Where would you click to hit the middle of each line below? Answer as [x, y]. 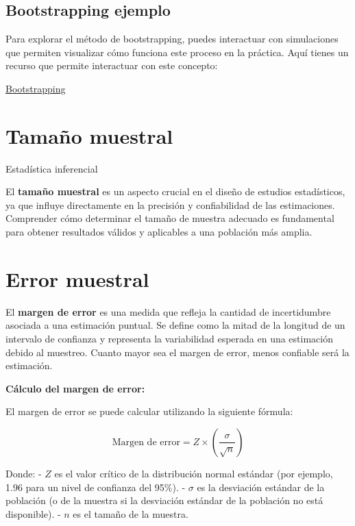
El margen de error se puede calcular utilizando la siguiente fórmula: [149, 411]
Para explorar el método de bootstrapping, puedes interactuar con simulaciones [172, 39]
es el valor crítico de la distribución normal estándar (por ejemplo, [194, 473]
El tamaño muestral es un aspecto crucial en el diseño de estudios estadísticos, [175, 191]
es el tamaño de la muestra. [131, 513]
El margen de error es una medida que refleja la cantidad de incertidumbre [168, 311]
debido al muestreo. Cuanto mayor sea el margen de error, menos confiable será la [177, 352]
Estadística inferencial [52, 168]
